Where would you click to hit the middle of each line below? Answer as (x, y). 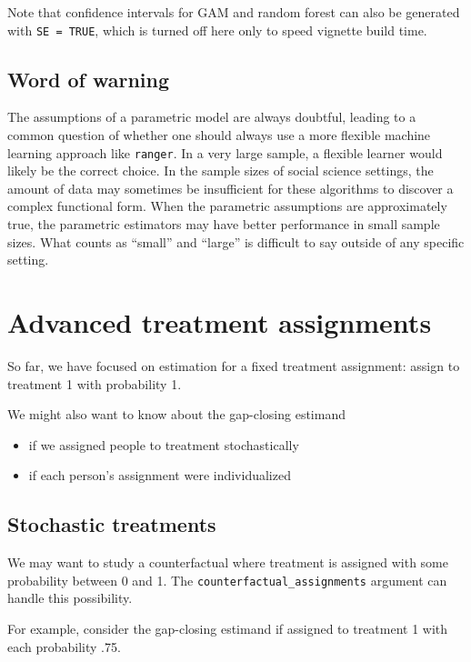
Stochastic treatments (112, 524)
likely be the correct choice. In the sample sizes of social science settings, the (220, 171)
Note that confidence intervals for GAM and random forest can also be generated (234, 12)
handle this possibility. (70, 598)
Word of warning (89, 79)
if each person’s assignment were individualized (160, 475)
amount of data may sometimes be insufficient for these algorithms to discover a (230, 188)
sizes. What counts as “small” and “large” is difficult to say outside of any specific (236, 241)
